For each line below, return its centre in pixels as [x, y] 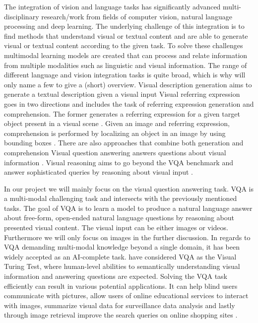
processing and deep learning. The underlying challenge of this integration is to [124, 26]
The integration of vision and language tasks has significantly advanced [112, 6]
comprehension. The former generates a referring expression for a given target [122, 113]
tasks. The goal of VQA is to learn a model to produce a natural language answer [128, 208]
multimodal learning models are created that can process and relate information [126, 55]
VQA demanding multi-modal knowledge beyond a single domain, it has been [122, 247]
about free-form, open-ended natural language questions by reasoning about [119, 218]
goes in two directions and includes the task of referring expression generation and [129, 103]
